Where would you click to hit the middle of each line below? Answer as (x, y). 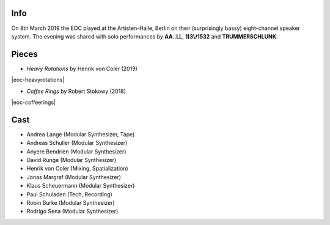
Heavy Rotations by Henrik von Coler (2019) (82, 68)
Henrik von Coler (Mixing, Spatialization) (77, 169)
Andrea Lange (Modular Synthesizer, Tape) (81, 134)
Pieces (24, 54)
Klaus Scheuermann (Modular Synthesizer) (81, 186)
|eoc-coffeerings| (34, 102)
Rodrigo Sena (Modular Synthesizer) (72, 212)
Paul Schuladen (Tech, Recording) (69, 194)
